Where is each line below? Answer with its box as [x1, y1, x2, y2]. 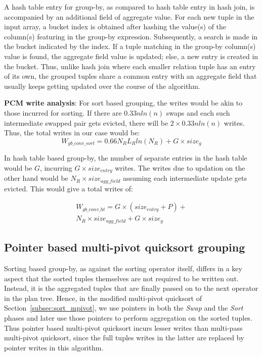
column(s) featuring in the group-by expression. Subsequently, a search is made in [4, 31, 258, 41]
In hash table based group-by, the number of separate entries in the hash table [4, 152, 247, 163]
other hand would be [4, 173, 68, 183]
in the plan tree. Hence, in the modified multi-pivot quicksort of [4, 292, 202, 303]
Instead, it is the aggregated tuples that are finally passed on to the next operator [4, 283, 258, 293]
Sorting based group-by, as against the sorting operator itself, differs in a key [4, 263, 242, 273]
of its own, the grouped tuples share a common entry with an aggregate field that [4, 71, 257, 81]
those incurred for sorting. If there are [4, 107, 122, 118]
